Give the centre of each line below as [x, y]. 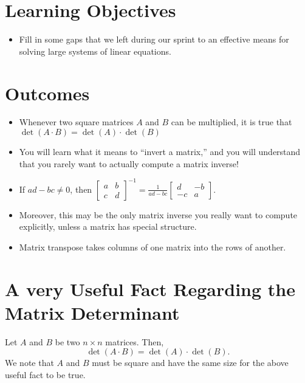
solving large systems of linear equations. [95, 51]
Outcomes [47, 93]
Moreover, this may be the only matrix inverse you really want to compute [158, 214]
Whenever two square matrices [76, 122]
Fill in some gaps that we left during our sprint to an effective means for [154, 39]
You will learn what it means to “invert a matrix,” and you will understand [160, 152]
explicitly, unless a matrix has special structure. [108, 226]
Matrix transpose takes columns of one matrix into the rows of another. [152, 247]
